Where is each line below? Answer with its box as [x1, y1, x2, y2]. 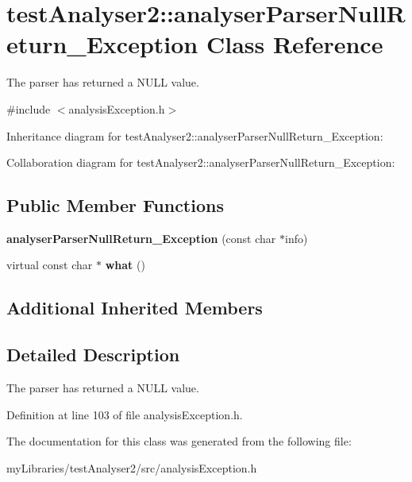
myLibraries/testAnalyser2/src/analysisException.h [6, 459, 257, 476]
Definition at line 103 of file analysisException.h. [6, 406, 243, 422]
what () [105, 256, 145, 273]
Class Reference [206, 28, 383, 60]
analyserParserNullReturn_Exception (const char [6, 229, 276, 246]
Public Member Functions [6, 193, 224, 218]
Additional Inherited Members [6, 295, 263, 320]
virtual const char [6, 256, 93, 273]
